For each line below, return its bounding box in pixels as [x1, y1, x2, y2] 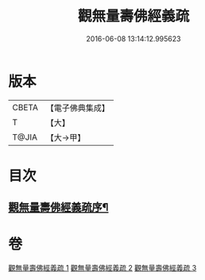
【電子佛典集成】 [45, 102, 110, 113]
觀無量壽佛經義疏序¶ [8, 201, 109, 214]
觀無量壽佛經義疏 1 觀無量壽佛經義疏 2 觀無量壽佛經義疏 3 [8, 263, 197, 273]
